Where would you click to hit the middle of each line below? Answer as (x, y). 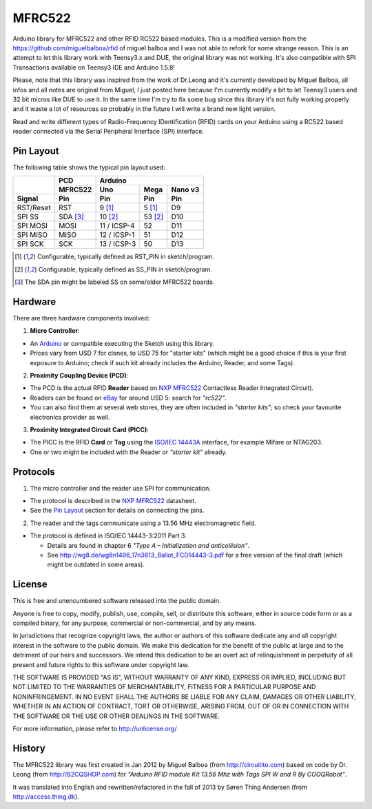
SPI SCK (30, 244)
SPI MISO (32, 235)
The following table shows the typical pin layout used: (89, 167)
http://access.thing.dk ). (46, 797)
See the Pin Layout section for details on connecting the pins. (117, 511)
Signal (28, 198)
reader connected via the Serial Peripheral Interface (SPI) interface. (108, 132)
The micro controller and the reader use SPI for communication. (121, 488)
